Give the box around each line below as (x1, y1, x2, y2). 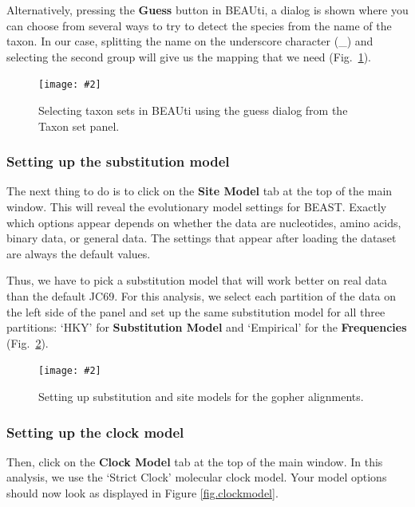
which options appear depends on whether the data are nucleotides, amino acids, (6, 214, 401, 230)
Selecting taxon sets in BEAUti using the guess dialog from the (38, 102, 348, 119)
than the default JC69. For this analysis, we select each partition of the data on (6, 288, 397, 304)
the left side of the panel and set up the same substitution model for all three (6, 303, 385, 320)
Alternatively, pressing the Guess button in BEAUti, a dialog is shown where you (6, 2, 409, 18)
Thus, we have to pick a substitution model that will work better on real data (6, 272, 387, 289)
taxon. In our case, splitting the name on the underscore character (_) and (6, 33, 373, 49)
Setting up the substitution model (6, 151, 230, 171)
